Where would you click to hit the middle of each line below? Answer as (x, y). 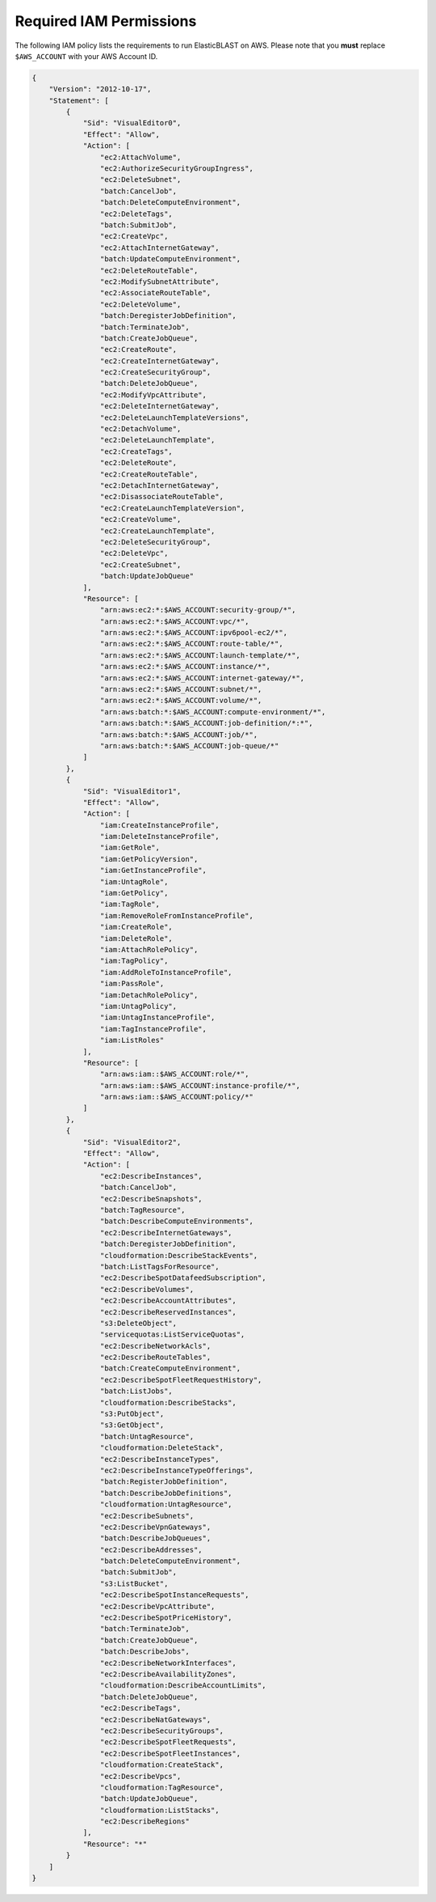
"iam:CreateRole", (136, 927)
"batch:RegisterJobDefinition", (164, 1482)
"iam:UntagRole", (134, 881)
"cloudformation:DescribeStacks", (168, 1402)
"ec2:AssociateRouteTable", (155, 293)
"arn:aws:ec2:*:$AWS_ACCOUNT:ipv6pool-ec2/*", (194, 633)
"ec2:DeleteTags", (136, 214)
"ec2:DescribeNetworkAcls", (155, 1346)
